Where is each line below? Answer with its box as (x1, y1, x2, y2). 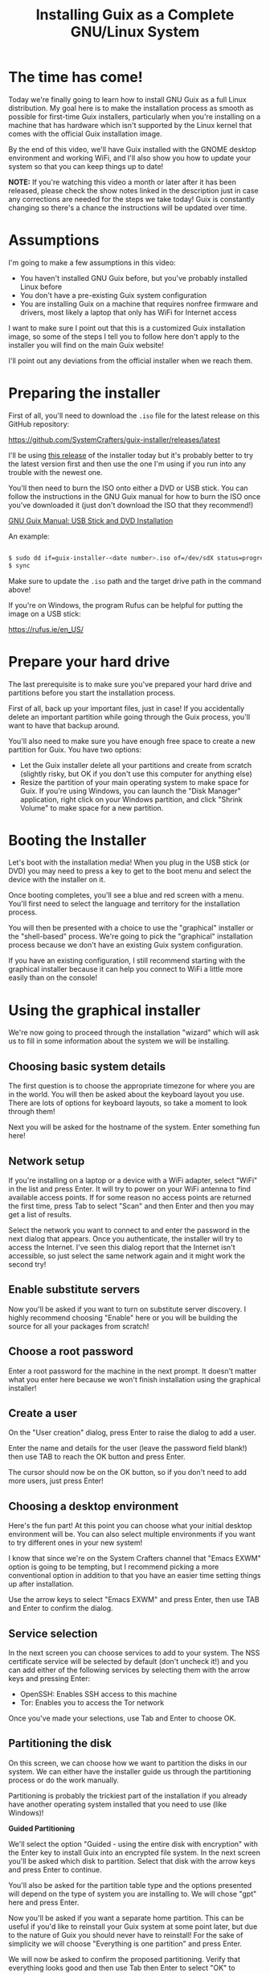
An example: (8, 531, 50, 541)
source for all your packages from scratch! (8, 1321, 149, 1331)
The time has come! (8, 68, 143, 86)
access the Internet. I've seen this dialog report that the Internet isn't (8, 1242, 235, 1252)
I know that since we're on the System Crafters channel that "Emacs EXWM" (8, 1554, 261, 1563)
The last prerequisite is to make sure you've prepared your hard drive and (8, 679, 252, 689)
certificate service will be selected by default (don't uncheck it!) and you (8, 1657, 249, 1666)
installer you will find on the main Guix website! (8, 340, 165, 349)
